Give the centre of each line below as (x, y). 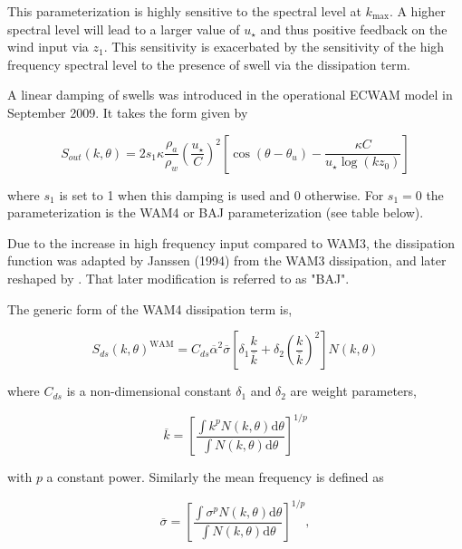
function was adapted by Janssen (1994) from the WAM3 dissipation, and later (227, 260)
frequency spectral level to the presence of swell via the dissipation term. (209, 64)
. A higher (417, 11)
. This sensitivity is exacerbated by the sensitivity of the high (274, 47)
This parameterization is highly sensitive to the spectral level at (184, 11)
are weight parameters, (353, 391)
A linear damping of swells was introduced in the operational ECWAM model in (230, 95)
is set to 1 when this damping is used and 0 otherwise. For (221, 194)
